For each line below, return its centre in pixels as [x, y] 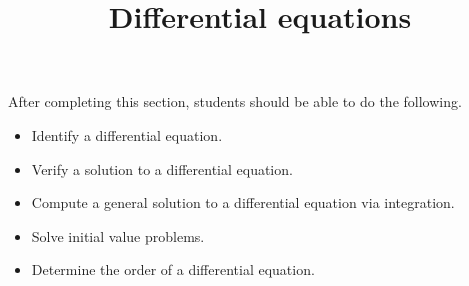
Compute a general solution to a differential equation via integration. [243, 202]
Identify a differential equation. [127, 134]
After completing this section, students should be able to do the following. [235, 101]
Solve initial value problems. [118, 235]
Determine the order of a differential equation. [173, 269]
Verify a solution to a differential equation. [162, 168]
